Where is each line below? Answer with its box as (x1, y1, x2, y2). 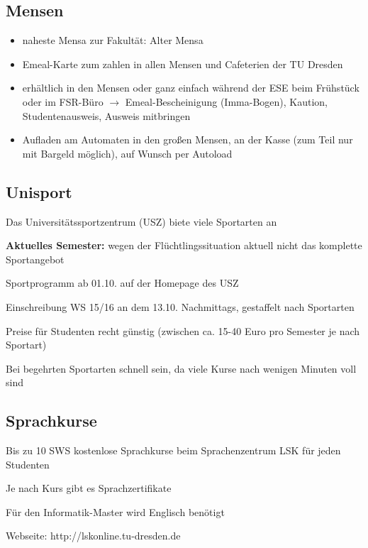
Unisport (6, 180, 72, 202)
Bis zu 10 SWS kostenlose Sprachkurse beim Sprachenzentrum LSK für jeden (6, 443, 341, 458)
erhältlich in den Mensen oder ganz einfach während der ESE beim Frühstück (22, 80, 359, 95)
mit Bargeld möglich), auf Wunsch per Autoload (22, 146, 233, 160)
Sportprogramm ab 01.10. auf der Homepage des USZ (6, 275, 239, 290)
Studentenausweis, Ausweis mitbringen (22, 108, 191, 123)
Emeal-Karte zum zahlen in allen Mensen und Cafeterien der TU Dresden (22, 56, 343, 71)
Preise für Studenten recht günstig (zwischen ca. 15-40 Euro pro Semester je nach (6, 323, 360, 338)
